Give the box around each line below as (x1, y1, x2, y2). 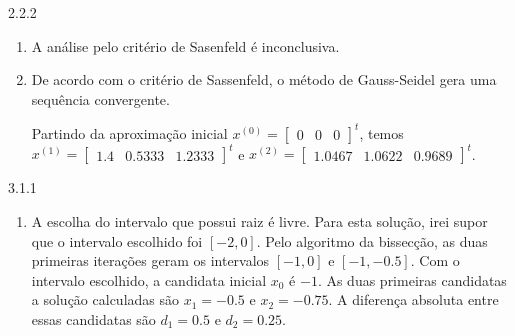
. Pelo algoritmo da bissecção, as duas (256, 230, 488, 251)
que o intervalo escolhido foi (31, 230, 203, 251)
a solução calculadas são (31, 289, 180, 310)
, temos (359, 122, 404, 143)
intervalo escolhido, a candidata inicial (31, 269, 267, 290)
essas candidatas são (31, 308, 156, 329)
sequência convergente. (31, 88, 170, 109)
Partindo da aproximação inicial (31, 122, 228, 143)
